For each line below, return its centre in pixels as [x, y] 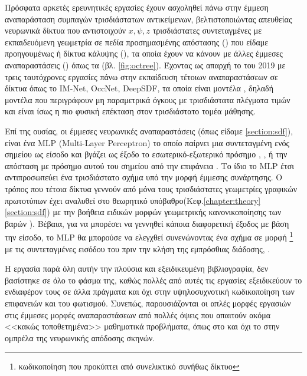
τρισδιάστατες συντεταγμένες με [207, 30]
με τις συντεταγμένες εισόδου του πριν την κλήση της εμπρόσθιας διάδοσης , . [138, 248]
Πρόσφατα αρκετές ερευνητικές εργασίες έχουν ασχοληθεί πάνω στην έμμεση [137, 7]
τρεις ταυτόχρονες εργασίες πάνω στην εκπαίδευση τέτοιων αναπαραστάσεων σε [141, 76]
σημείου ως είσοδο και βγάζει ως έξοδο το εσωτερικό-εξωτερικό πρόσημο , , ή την [146, 154]
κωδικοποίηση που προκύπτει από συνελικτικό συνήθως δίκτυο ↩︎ [129, 366]
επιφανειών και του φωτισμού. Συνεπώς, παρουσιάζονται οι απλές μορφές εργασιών [148, 303]
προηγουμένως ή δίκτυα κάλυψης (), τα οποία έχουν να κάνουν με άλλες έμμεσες [144, 53]
